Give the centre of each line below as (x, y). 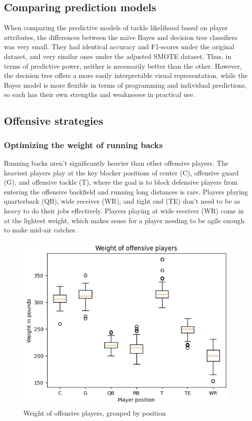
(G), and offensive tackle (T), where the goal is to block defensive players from (121, 182)
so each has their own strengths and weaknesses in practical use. (100, 94)
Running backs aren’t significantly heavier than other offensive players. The (116, 163)
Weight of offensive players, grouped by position (95, 413)
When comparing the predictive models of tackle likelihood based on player (116, 28)
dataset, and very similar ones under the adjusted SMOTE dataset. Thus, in (118, 56)
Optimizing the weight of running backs (83, 144)
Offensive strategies (54, 121)
